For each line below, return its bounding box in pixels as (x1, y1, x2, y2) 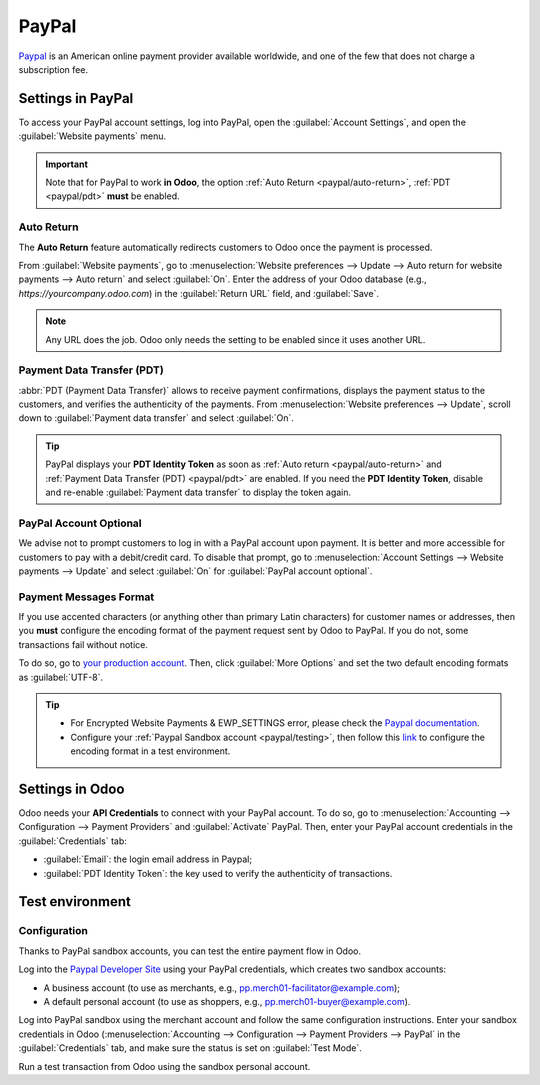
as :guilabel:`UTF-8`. (18, 671, 104, 683)
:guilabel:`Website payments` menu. (18, 130, 167, 142)
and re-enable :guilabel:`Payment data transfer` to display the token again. (45, 486, 352, 498)
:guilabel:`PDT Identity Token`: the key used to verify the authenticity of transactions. (43, 867, 393, 879)
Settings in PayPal (18, 90, 134, 107)
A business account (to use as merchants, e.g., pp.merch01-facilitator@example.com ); (43, 981, 400, 994)
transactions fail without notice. (18, 638, 149, 650)
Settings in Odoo (18, 780, 125, 797)
